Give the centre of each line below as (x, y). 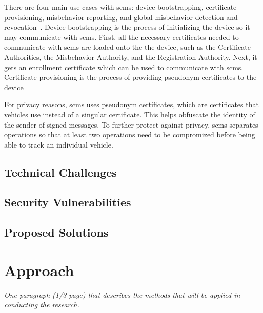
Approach (39, 270)
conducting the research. (42, 305)
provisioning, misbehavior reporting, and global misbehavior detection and (121, 17)
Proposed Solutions (56, 232)
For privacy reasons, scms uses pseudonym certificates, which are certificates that (131, 104)
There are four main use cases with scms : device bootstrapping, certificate (120, 7)
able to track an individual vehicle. (59, 144)
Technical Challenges (60, 172)
